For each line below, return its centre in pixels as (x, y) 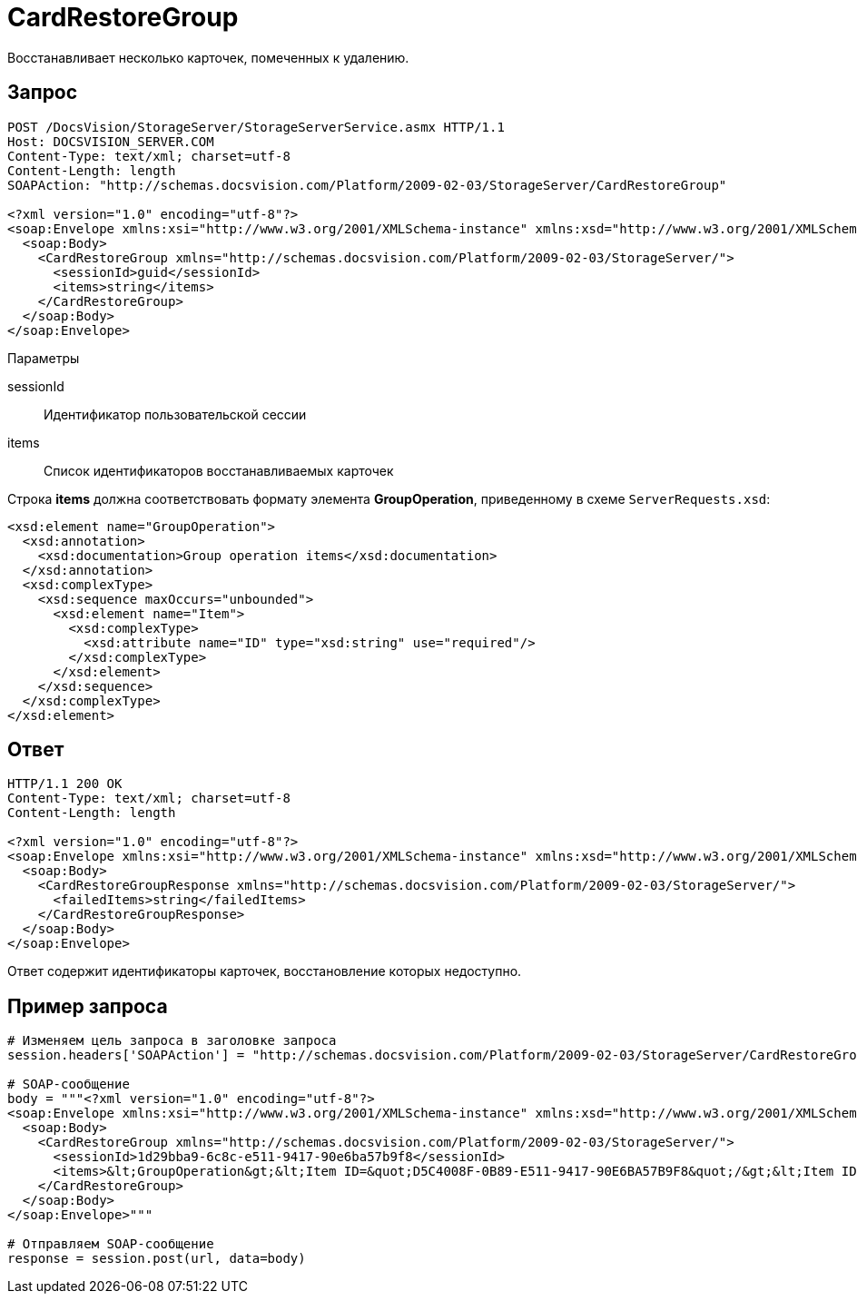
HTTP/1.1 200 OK (65, 784)
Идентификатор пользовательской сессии (175, 414)
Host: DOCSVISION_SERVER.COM (111, 141)
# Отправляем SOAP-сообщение (111, 1244)
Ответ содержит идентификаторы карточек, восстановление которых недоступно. (265, 971)
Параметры (44, 358)
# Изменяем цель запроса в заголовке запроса (172, 1041)
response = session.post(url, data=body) (157, 1259)
